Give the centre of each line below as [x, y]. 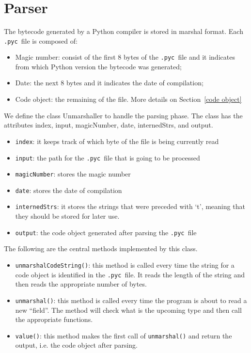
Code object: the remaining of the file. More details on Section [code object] [128, 99]
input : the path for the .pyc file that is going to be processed [108, 157]
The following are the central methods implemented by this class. [101, 249]
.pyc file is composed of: [41, 40]
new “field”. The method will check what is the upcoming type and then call [128, 310]
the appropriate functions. [54, 319]
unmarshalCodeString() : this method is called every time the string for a [125, 265]
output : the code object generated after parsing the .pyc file [106, 232]
